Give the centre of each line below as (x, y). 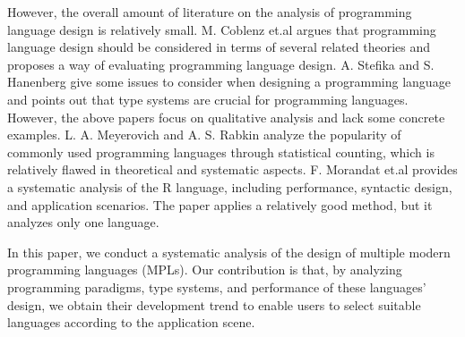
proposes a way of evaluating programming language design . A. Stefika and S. (221, 64)
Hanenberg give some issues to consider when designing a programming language (229, 82)
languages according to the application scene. (131, 322)
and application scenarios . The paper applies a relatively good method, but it (220, 204)
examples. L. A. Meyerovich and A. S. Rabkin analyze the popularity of (204, 135)
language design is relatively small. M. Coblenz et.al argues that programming (222, 29)
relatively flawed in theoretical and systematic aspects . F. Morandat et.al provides (232, 169)
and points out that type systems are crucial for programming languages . (208, 99)
